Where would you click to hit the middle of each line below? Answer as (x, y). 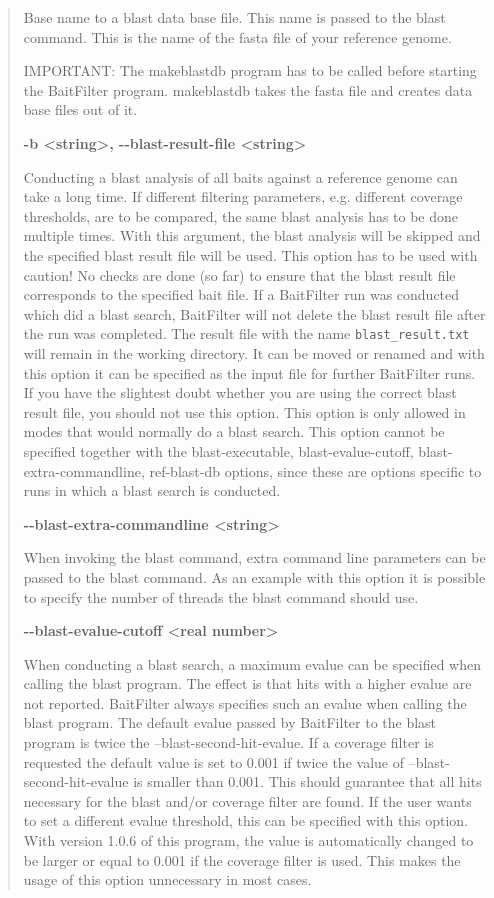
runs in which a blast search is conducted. (152, 490)
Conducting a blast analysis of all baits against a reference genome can (240, 176)
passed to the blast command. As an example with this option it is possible (254, 576)
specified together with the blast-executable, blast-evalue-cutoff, (218, 450)
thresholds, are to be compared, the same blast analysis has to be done (241, 215)
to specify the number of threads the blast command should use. (221, 596)
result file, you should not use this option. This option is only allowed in (244, 411)
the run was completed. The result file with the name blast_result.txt (246, 333)
